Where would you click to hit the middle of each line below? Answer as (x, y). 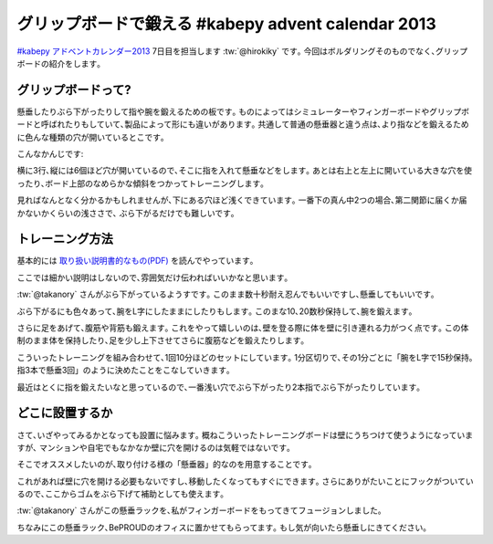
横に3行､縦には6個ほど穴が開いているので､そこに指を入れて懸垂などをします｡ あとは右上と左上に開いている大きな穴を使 (245, 171)
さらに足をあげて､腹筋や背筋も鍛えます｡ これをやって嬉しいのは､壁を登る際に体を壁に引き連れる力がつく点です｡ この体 (243, 328)
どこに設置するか (65, 413)
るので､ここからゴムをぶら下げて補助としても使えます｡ (121, 494)
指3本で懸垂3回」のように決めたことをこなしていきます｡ (124, 371)
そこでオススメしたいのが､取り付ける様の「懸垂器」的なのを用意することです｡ (165, 465)
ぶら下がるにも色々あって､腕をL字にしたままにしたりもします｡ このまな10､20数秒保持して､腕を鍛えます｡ (215, 311)
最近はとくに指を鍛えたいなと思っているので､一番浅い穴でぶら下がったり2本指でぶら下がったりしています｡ (219, 387)
